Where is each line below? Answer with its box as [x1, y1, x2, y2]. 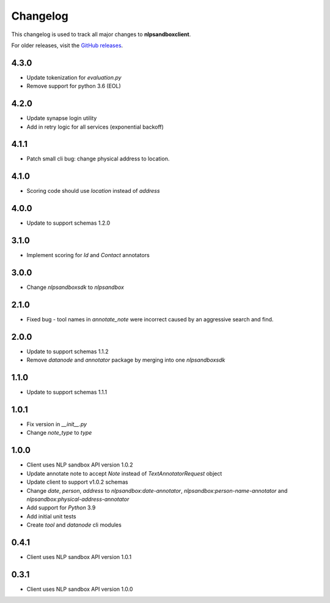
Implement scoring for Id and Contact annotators [26, 252, 150, 259]
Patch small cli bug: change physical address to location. [26, 155, 170, 162]
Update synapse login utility [26, 114, 97, 122]
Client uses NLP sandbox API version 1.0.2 [26, 461, 133, 468]
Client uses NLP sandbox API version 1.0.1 [26, 553, 131, 561]
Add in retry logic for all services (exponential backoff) [26, 123, 164, 130]
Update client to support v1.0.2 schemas [26, 478, 128, 486]
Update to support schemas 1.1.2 [26, 348, 109, 355]
